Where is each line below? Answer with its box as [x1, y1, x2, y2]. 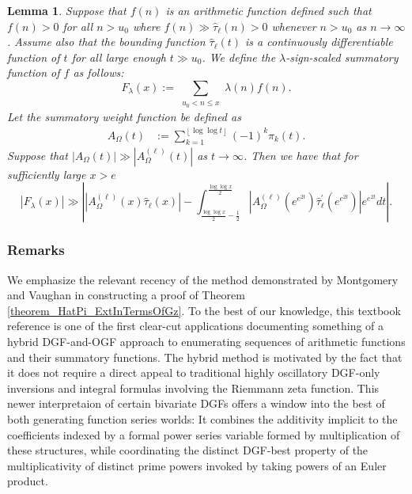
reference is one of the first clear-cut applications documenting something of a [7, 317, 384, 334]
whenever [271, 17, 316, 34]
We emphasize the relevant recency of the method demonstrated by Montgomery [7, 271, 399, 287]
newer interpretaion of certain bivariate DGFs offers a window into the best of [7, 395, 385, 412]
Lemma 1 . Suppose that [7, 2, 127, 18]
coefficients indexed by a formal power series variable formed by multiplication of [7, 426, 400, 443]
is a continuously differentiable [245, 33, 393, 50]
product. [7, 473, 48, 489]
